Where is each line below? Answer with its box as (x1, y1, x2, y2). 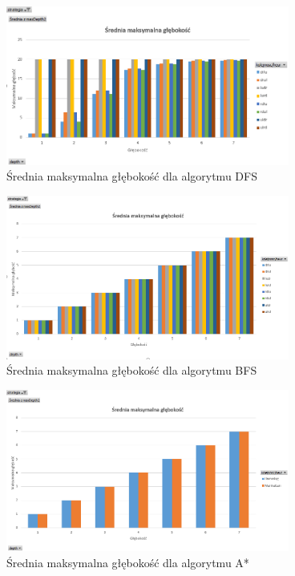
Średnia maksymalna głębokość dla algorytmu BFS (6, 362, 257, 379)
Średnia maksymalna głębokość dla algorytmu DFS (6, 168, 257, 185)
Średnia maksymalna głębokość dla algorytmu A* (6, 554, 249, 570)
